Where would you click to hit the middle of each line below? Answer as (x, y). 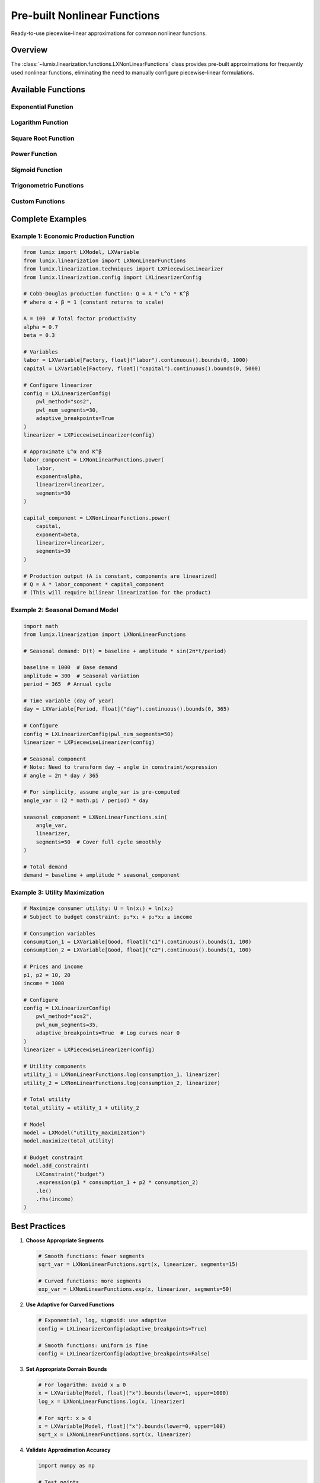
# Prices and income (53, 967)
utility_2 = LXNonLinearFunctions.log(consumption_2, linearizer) (122, 1083)
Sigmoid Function (37, 170)
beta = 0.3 (39, 335)
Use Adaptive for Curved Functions (70, 1304)
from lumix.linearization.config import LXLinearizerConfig (113, 277)
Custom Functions (38, 201)
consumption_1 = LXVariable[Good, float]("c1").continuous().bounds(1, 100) (137, 941)
